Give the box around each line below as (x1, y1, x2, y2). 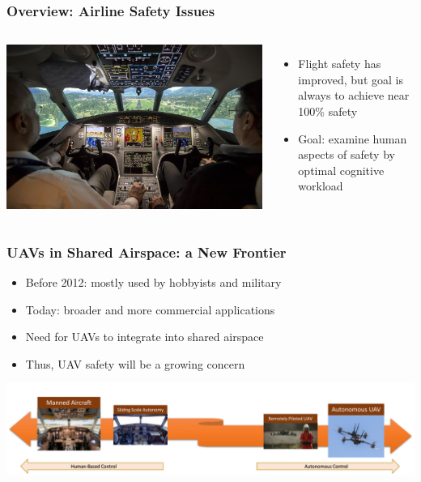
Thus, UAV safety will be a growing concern (25, 355, 245, 372)
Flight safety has (298, 55, 381, 72)
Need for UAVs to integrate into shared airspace (25, 328, 264, 345)
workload (298, 177, 343, 194)
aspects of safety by (298, 146, 395, 163)
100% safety (298, 103, 358, 119)
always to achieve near (298, 87, 410, 104)
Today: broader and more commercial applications (25, 301, 275, 318)
